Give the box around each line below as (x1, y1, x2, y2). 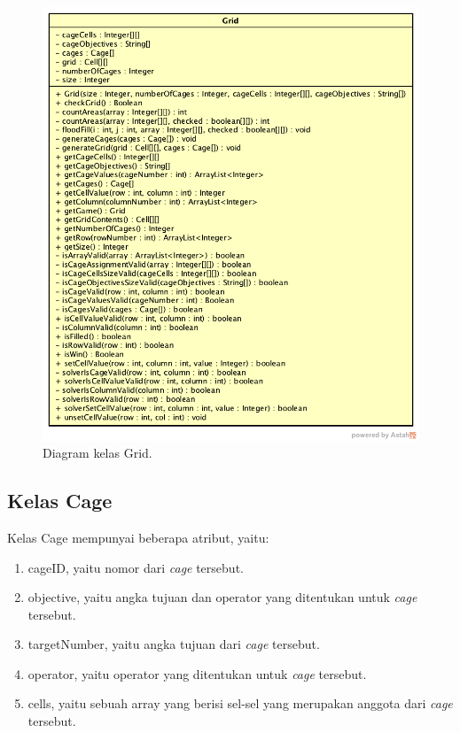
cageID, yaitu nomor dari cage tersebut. (27, 558, 244, 576)
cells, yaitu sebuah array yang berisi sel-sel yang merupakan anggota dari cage (27, 694, 453, 713)
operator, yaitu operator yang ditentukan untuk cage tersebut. (27, 664, 367, 683)
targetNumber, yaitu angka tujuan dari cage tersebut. (27, 635, 320, 653)
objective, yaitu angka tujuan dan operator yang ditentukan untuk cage (27, 588, 417, 606)
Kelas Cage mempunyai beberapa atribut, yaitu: (7, 528, 269, 546)
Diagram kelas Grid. (43, 444, 152, 462)
